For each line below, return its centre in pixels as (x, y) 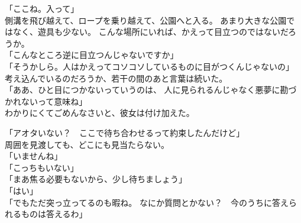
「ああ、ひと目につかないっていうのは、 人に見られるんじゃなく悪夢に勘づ (151, 90)
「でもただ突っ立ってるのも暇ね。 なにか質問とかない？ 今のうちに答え (147, 202)
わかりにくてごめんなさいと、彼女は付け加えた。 (100, 113)
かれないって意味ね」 (46, 101)
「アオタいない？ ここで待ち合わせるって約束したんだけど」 (125, 132)
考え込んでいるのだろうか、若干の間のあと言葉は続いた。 (116, 78)
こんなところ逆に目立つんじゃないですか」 (96, 55)
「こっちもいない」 (42, 167)
